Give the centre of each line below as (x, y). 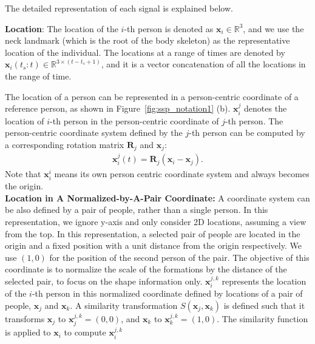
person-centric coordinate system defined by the (94, 133)
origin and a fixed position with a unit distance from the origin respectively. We (153, 245)
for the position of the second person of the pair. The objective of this (179, 257)
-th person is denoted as (169, 28)
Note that (23, 174)
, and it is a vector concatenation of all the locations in (203, 64)
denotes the (266, 108)
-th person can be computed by (247, 133)
